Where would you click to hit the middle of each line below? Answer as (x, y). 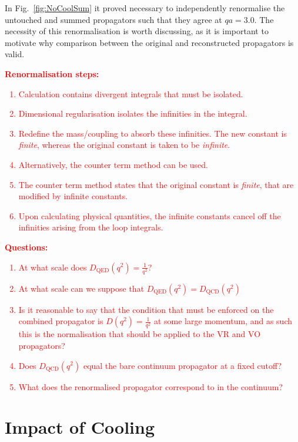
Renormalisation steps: (52, 73)
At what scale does (53, 267)
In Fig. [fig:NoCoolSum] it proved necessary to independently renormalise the (145, 8)
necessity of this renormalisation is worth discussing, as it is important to (137, 31)
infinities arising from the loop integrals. (91, 227)
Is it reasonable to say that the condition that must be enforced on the (146, 309)
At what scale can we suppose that (81, 288)
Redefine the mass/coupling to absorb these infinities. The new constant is (153, 133)
